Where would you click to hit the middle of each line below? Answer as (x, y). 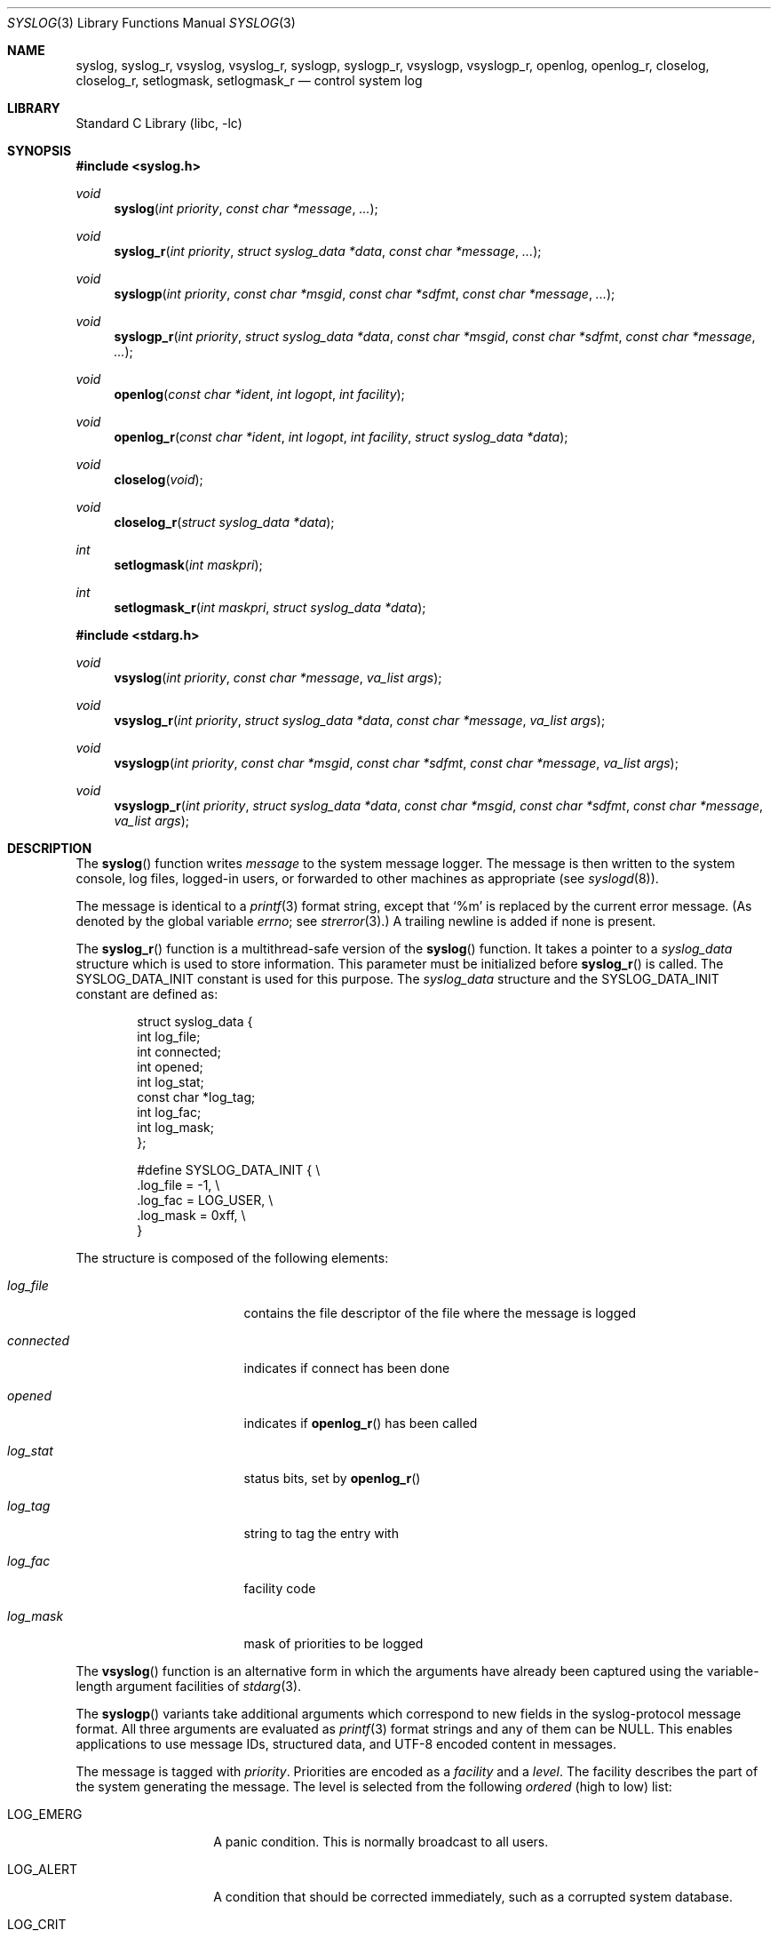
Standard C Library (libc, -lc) (159, 123)
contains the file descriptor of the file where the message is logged (440, 1313)
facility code (280, 1588)
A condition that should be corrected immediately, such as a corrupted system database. (473, 1897)
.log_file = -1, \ (179, 1185)
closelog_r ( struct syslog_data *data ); (224, 522)
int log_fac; (169, 1112)
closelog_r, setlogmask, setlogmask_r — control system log (249, 80)
